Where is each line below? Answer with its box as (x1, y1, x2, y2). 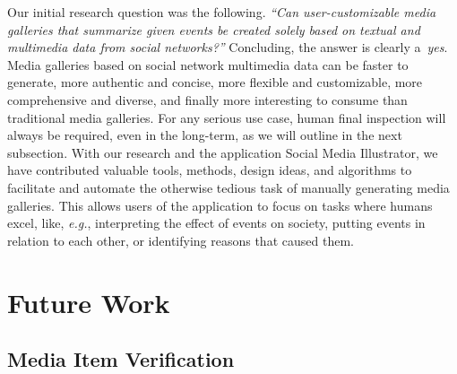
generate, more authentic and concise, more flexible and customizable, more (7, 73, 423, 91)
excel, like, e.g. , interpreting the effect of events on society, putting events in (7, 213, 426, 232)
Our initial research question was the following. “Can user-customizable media (7, 3, 436, 21)
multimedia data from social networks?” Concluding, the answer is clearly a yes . (7, 38, 448, 57)
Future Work (7, 283, 170, 320)
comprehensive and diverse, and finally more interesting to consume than (7, 90, 408, 109)
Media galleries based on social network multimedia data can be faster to (7, 55, 409, 74)
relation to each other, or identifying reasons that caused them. (7, 230, 354, 249)
